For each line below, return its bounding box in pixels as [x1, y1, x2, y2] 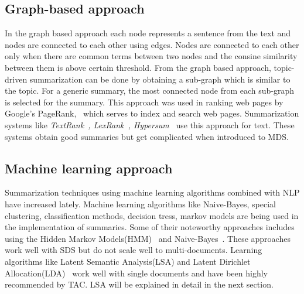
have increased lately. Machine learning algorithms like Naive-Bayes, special [5, 197, 276, 210]
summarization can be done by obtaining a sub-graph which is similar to [29, 73, 291, 85]
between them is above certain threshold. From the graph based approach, [5, 61, 271, 73]
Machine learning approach [5, 159, 173, 177]
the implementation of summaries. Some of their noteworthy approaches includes [5, 221, 295, 233]
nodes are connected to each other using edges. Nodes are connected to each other [5, 38, 299, 50]
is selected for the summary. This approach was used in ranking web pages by [5, 95, 283, 108]
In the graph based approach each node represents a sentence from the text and [5, 27, 291, 39]
